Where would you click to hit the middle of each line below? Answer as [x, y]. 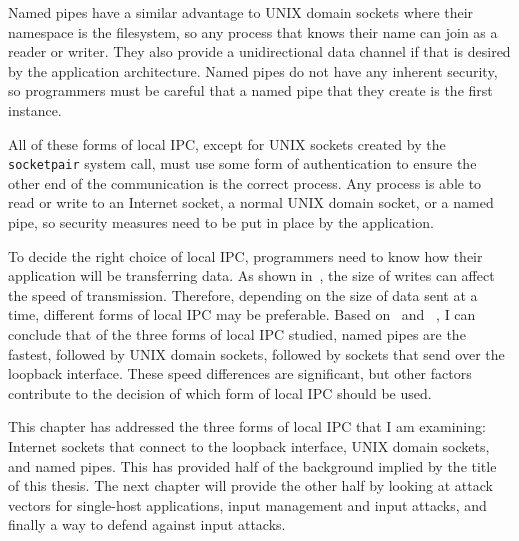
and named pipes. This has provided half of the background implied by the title [252, 465]
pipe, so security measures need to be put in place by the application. [221, 222]
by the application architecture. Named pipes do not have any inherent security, [253, 70]
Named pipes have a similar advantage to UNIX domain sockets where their [241, 12]
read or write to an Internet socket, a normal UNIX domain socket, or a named [251, 202]
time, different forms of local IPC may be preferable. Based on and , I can [242, 314]
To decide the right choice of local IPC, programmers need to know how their [245, 255]
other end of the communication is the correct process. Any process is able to [245, 182]
